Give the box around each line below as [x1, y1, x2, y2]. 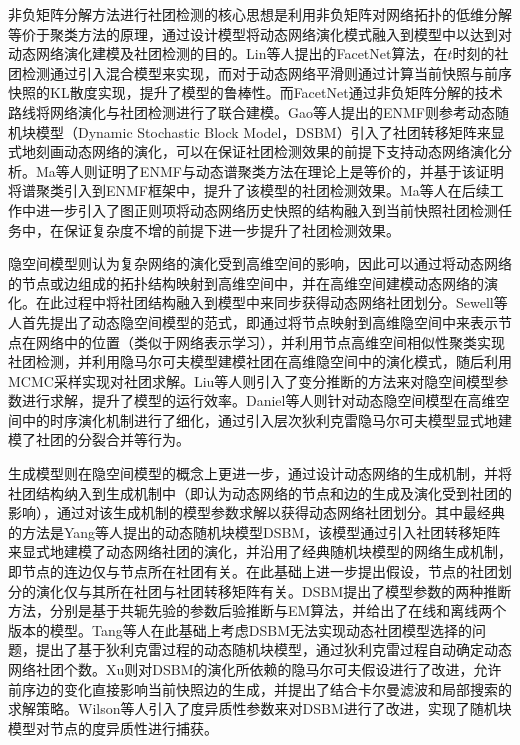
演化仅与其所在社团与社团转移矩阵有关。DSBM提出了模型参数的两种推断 [35, 580, 512, 601]
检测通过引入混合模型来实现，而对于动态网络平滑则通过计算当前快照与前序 [21, 62, 512, 83]
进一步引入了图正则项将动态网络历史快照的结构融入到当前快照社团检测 [35, 199, 498, 220]
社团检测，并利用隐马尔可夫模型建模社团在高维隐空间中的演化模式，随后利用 [8, 351, 512, 372]
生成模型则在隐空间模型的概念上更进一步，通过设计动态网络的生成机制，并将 [8, 463, 512, 484]
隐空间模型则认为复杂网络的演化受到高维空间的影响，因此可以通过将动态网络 [8, 253, 512, 274]
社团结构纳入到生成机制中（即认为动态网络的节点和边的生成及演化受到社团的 [8, 482, 512, 503]
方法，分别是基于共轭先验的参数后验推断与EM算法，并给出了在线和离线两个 [8, 600, 507, 621]
